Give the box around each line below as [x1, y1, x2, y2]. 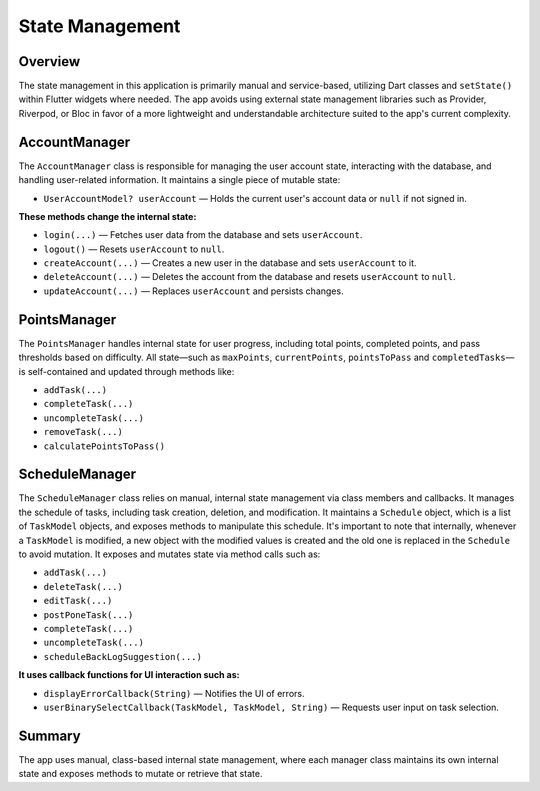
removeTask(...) [43, 426, 124, 438]
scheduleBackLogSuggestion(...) [43, 651, 202, 662]
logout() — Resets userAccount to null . [43, 243, 225, 255]
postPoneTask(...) [43, 609, 134, 620]
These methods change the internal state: [18, 210, 197, 222]
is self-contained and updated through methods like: [18, 365, 235, 377]
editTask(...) [43, 595, 113, 607]
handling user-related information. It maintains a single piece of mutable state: [18, 174, 341, 186]
